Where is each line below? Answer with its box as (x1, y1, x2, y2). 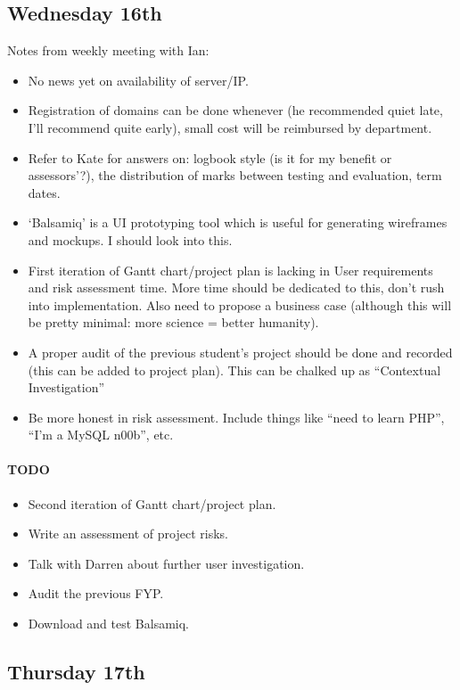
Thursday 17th (7, 658, 145, 686)
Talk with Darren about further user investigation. (28, 554, 305, 572)
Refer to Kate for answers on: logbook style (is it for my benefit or (28, 148, 392, 167)
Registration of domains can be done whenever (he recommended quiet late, (28, 101, 443, 119)
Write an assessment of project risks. (28, 524, 228, 543)
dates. (28, 183, 61, 201)
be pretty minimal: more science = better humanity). (28, 313, 319, 332)
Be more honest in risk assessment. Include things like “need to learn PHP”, (28, 407, 445, 426)
